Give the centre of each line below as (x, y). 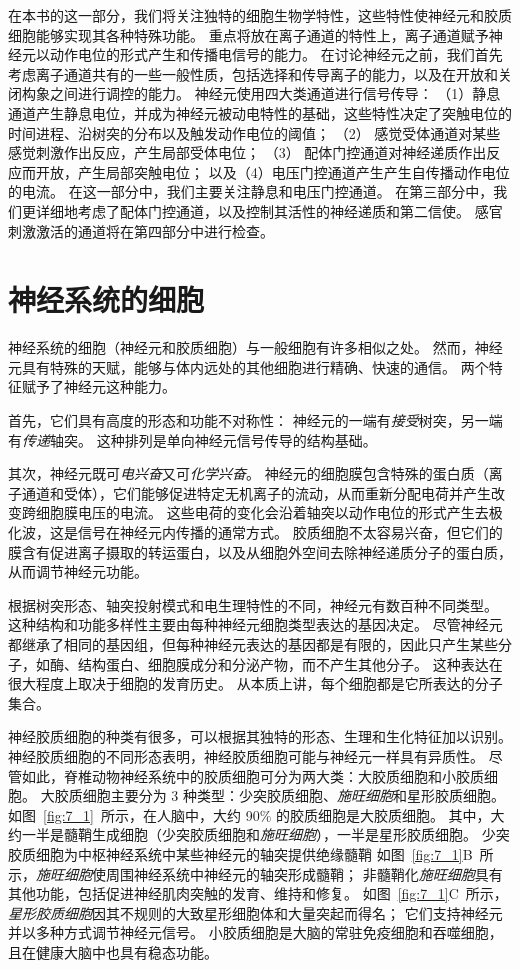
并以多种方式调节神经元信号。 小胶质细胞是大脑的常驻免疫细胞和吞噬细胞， (255, 932)
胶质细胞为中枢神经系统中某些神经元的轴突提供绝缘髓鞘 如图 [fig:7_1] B (240, 853)
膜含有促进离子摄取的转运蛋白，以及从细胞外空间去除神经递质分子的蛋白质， (260, 551)
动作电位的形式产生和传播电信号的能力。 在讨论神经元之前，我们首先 (276, 54)
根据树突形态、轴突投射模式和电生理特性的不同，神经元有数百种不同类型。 (253, 604)
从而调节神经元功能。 (78, 571)
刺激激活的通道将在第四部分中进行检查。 (141, 230)
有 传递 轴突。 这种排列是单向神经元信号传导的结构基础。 (192, 439)
